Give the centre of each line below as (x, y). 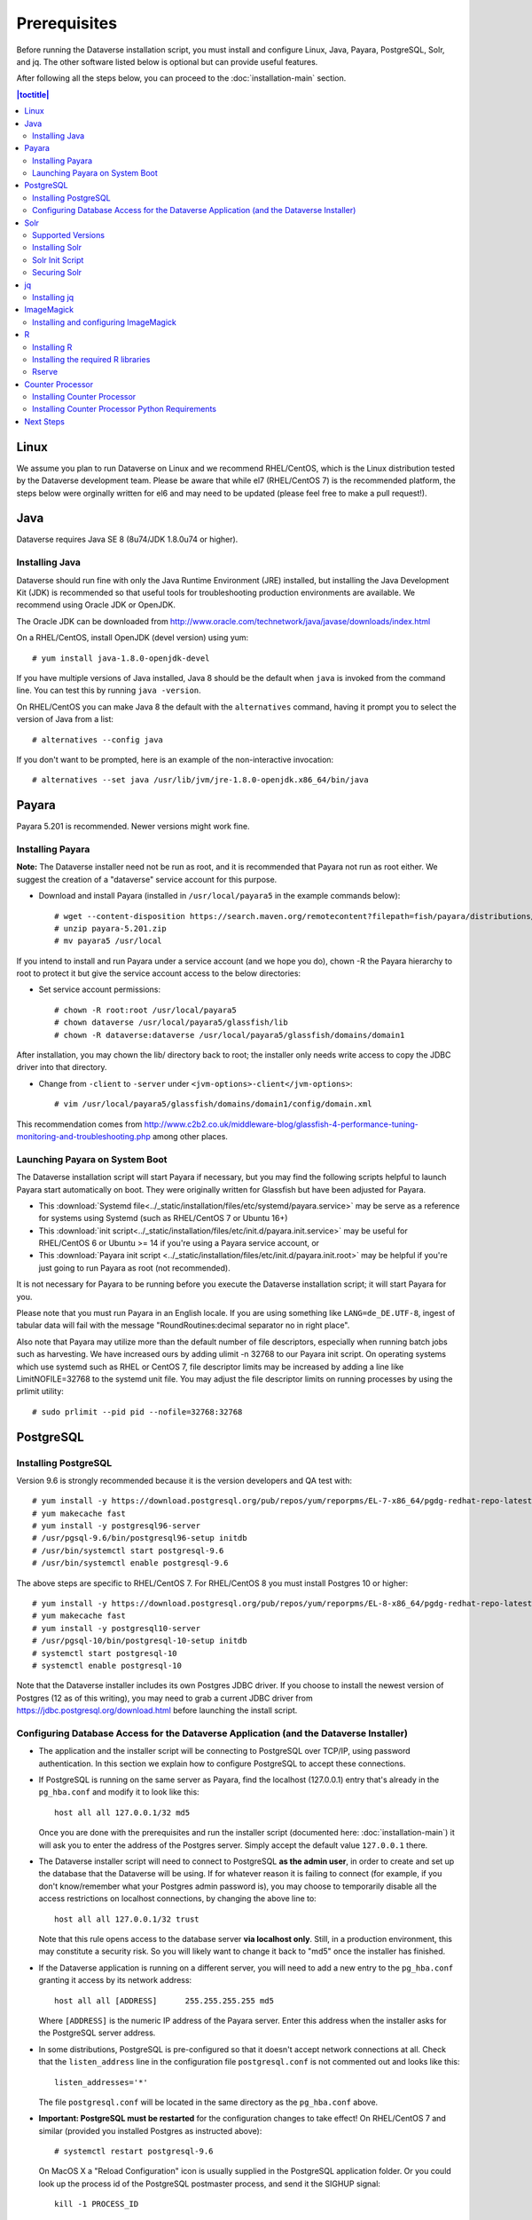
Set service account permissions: (100, 989)
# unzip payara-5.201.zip (111, 928)
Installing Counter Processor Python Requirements (125, 409)
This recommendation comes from (79, 1124)
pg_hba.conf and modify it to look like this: (119, 1792)
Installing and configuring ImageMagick (105, 322)
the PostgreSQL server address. (97, 2033)
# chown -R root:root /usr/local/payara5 (145, 1010)
